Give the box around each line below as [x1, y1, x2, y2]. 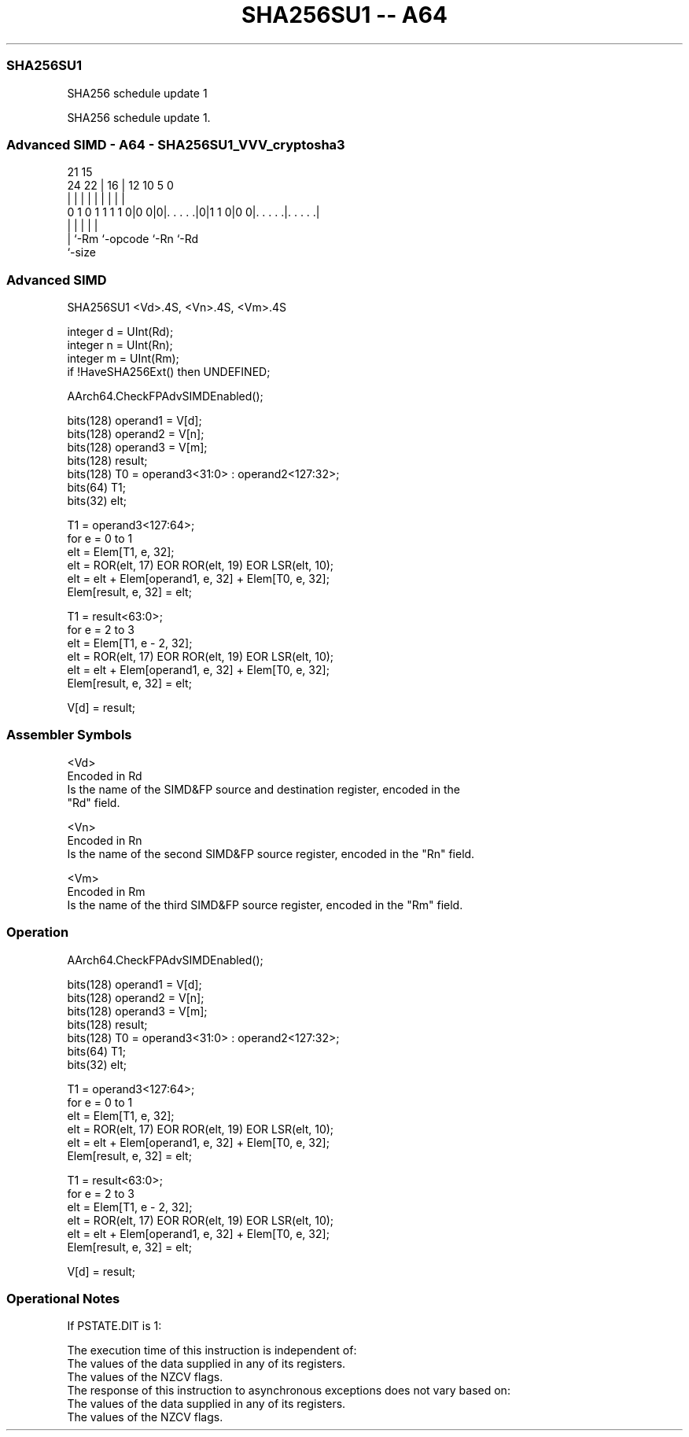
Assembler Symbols [6, 727, 132, 743]
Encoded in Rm [67, 884, 146, 898]
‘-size [67, 245, 96, 260]
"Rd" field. [67, 795, 120, 809]
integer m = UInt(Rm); [67, 352, 179, 365]
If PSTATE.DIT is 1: [67, 1319, 162, 1333]
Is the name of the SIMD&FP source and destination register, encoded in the [67, 782, 460, 796]
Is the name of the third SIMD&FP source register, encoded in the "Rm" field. [67, 897, 463, 912]
